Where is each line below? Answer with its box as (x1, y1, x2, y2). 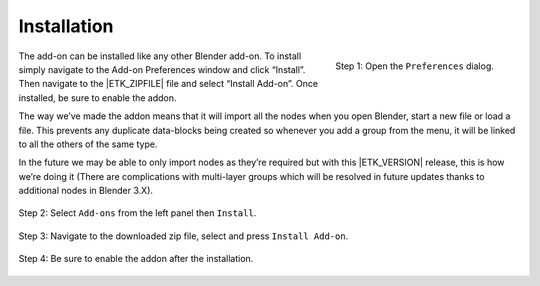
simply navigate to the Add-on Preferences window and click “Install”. (18, 63, 306, 75)
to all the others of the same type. (18, 138, 158, 150)
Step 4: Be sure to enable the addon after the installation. (18, 253, 254, 265)
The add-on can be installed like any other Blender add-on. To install (18, 50, 302, 62)
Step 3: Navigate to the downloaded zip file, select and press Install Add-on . (18, 230, 349, 242)
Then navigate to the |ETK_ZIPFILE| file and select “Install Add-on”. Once (18, 78, 319, 90)
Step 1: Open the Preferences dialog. (335, 60, 494, 72)
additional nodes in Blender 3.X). (18, 185, 154, 197)
